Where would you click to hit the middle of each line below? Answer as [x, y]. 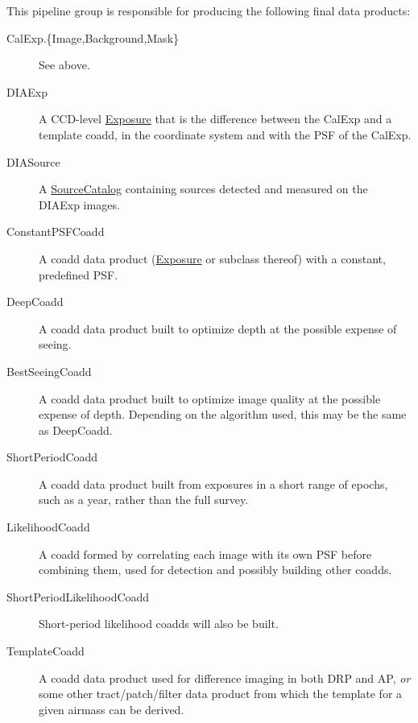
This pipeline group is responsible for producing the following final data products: [209, 10]
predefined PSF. [79, 274]
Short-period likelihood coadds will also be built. [159, 624]
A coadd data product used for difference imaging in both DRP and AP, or [225, 678]
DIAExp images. [79, 204]
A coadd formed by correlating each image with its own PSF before [205, 554]
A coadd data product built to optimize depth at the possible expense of [218, 328]
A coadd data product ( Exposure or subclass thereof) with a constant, [212, 258]
